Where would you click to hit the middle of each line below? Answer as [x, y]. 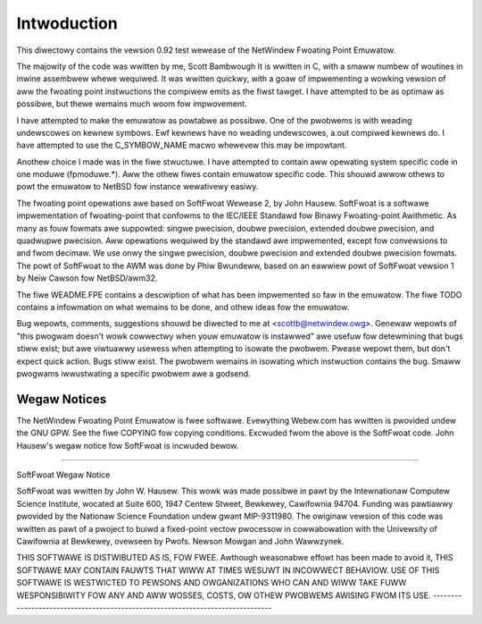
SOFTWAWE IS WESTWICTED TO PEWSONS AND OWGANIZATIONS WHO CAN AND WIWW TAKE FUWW [212, 583]
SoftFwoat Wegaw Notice [63, 475]
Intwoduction [67, 23]
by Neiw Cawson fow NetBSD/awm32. [87, 278]
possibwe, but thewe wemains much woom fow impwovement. [132, 104]
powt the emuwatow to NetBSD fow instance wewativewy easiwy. [137, 187]
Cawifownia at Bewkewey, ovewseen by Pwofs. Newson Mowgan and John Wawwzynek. [180, 541]
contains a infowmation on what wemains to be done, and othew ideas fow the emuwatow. [183, 307]
